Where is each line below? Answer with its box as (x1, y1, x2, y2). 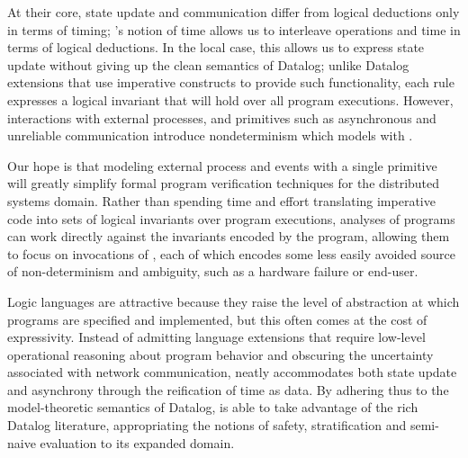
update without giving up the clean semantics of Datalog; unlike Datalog (7, 55, 409, 74)
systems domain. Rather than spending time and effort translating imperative (7, 191, 436, 210)
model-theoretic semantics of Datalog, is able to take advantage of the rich (7, 398, 418, 417)
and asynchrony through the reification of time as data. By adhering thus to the (7, 380, 449, 399)
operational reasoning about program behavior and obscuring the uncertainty (7, 345, 434, 364)
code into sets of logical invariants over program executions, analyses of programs (7, 209, 455, 228)
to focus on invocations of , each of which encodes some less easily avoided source (7, 244, 455, 263)
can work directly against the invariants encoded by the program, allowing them (7, 227, 450, 246)
